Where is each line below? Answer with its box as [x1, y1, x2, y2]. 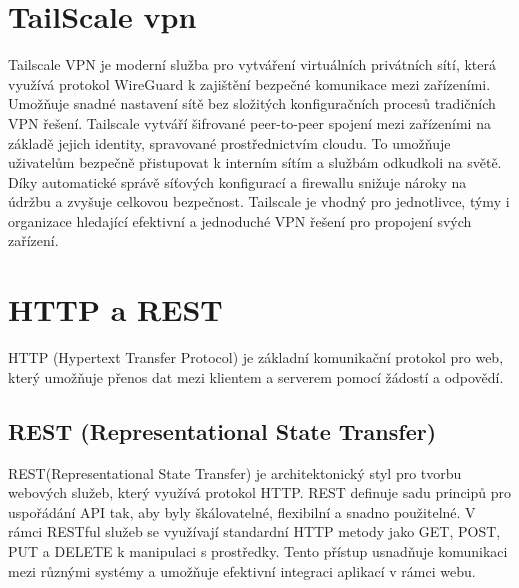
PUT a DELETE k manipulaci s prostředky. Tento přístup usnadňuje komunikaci [8, 540, 508, 561]
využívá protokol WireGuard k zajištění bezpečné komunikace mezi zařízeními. [8, 73, 491, 94]
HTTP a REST [8, 289, 223, 330]
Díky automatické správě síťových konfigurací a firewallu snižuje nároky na [8, 171, 467, 192]
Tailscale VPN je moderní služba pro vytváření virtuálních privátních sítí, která [8, 54, 496, 75]
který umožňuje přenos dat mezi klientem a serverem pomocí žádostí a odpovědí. [8, 366, 504, 387]
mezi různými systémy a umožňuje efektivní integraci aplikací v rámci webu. [8, 560, 476, 581]
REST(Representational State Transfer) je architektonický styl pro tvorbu [8, 462, 462, 483]
